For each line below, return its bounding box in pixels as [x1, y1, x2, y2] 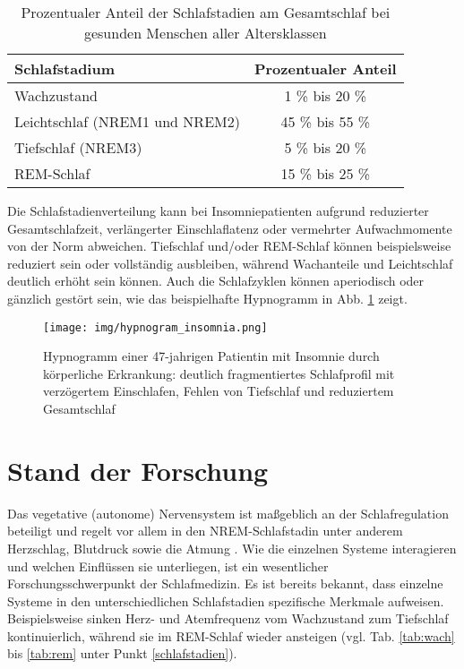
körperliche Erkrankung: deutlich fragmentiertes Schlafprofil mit [43, 364, 395, 382]
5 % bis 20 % [284, 137, 367, 158]
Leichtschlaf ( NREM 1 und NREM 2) [14, 111, 240, 132]
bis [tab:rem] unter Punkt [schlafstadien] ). [7, 644, 237, 663]
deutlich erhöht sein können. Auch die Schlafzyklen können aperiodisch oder [7, 271, 425, 290]
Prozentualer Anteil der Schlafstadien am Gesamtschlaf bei [21, 2, 391, 22]
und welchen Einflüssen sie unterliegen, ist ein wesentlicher [7, 556, 329, 575]
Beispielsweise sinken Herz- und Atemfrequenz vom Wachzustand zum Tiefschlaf [7, 609, 449, 628]
